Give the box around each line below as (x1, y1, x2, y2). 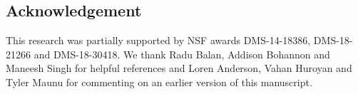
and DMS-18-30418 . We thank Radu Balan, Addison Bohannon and (34, 46, 330, 61)
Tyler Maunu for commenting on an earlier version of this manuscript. (6, 74, 312, 89)
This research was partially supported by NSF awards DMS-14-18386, (6, 33, 311, 48)
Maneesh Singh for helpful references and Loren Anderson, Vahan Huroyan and (6, 61, 352, 75)
